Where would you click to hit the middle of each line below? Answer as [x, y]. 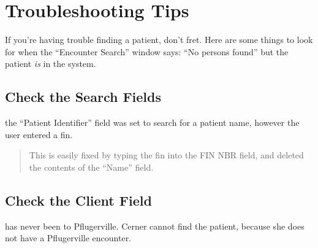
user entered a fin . [39, 134]
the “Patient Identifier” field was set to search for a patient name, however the [152, 122]
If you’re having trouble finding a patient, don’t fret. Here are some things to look [159, 40]
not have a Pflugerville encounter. [68, 238]
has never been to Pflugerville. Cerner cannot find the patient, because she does [155, 226]
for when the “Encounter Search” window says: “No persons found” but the [147, 51]
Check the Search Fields [83, 97]
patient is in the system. [51, 64]
